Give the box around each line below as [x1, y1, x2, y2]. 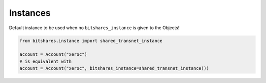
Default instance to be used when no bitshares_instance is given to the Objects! [9, 25, 180, 31]
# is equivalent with [19, 58, 72, 64]
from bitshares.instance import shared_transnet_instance [19, 38, 163, 43]
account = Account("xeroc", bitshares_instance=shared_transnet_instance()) [19, 66, 209, 71]
